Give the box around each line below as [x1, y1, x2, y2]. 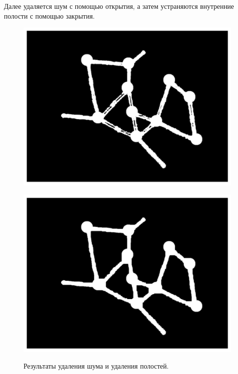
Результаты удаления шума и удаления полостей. [24, 360, 169, 371]
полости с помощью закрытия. [4, 10, 95, 21]
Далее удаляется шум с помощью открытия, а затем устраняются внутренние [4, 1, 234, 11]
